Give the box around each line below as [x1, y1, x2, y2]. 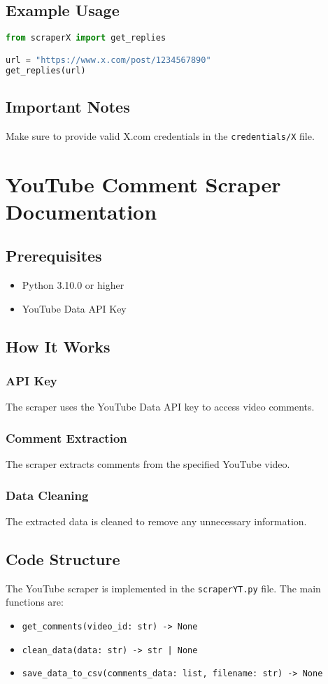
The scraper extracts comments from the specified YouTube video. [6, 457, 290, 471]
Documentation [6, 197, 157, 225]
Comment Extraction [6, 429, 127, 446]
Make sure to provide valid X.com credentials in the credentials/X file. [6, 128, 315, 143]
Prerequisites [6, 245, 102, 266]
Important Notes [6, 95, 130, 117]
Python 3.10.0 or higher [22, 278, 124, 292]
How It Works [6, 335, 110, 357]
